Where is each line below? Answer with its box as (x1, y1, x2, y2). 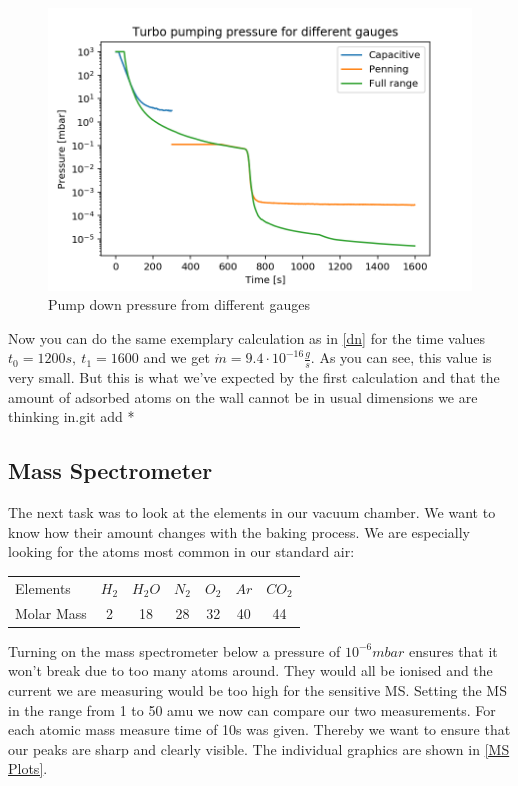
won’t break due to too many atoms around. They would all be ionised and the (8, 660, 493, 681)
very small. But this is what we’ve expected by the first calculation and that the (8, 367, 500, 388)
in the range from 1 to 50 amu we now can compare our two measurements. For (8, 699, 496, 720)
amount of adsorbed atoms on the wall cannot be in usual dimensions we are (8, 386, 478, 407)
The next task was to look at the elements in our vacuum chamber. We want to (8, 502, 496, 523)
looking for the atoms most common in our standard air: (8, 541, 355, 562)
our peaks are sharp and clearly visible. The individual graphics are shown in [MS (8, 738, 510, 759)
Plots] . (8, 758, 48, 779)
